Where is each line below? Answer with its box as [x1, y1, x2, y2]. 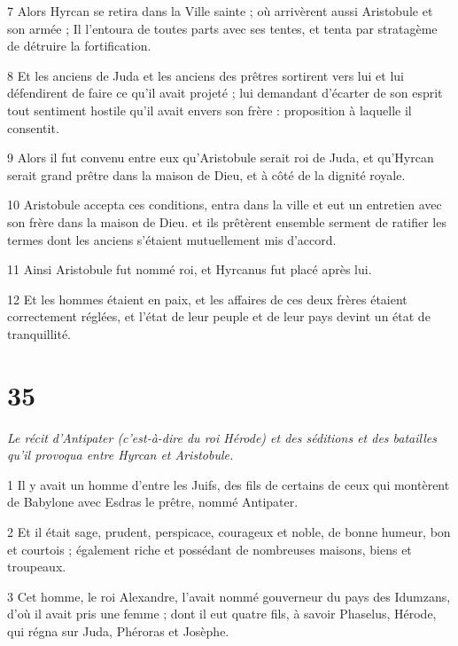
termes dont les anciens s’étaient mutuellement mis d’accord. [7, 230, 337, 248]
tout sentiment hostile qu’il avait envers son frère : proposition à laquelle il [7, 100, 412, 119]
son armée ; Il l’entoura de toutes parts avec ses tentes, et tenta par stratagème [7, 19, 438, 37]
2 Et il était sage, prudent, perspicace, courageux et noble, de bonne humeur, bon [7, 523, 451, 540]
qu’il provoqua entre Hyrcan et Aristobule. [7, 445, 234, 464]
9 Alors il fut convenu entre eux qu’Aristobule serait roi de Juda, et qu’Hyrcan [7, 148, 434, 167]
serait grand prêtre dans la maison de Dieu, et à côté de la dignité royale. [7, 165, 406, 184]
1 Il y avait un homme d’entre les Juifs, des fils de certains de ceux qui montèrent [7, 475, 450, 493]
